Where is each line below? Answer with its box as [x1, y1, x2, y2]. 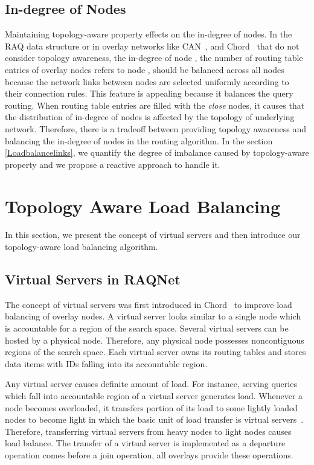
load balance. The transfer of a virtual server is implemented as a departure [5, 437, 286, 449]
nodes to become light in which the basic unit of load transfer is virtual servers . [5, 413, 304, 426]
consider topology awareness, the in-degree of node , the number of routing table [5, 51, 303, 64]
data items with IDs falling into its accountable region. [5, 357, 208, 370]
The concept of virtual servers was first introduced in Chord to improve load [5, 298, 292, 310]
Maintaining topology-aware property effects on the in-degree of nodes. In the [5, 28, 292, 40]
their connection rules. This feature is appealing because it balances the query [5, 87, 293, 100]
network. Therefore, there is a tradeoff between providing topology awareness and [5, 122, 307, 135]
